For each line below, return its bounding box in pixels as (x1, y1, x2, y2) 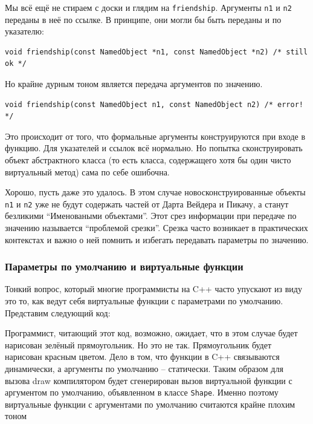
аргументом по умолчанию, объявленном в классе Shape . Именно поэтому (5, 386, 279, 399)
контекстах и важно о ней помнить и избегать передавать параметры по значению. (5, 233, 309, 246)
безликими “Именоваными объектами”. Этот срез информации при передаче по (5, 209, 297, 222)
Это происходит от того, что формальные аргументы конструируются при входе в (5, 129, 306, 142)
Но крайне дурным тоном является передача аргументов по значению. (5, 77, 263, 90)
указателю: (5, 25, 44, 38)
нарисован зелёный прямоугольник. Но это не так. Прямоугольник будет (5, 338, 272, 351)
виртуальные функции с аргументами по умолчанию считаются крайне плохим (5, 397, 295, 410)
